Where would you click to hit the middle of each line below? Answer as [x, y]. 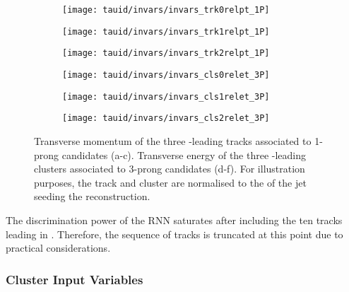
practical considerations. [58, 248]
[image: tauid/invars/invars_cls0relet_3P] [166, 75]
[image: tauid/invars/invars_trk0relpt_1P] [166, 10]
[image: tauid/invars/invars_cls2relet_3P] [166, 118]
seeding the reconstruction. [92, 196]
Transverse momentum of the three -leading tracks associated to [173, 140]
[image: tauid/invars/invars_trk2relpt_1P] [166, 53]
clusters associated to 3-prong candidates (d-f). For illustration [170, 169]
